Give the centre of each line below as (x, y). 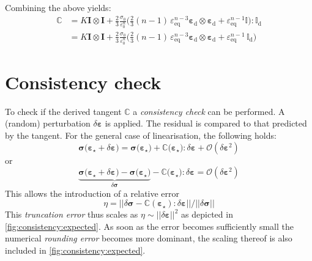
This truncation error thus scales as (72, 214)
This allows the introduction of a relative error (92, 193)
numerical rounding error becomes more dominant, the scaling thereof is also (149, 238)
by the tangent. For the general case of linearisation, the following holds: (141, 135)
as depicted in (207, 214)
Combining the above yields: (58, 7)
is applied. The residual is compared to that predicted (206, 123)
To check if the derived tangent (63, 111)
